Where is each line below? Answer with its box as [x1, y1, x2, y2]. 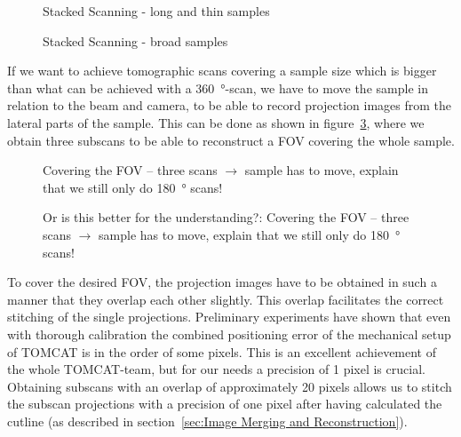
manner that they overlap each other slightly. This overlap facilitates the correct [7, 290, 444, 308]
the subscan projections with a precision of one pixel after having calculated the [7, 394, 442, 413]
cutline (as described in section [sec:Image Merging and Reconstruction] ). [7, 411, 408, 430]
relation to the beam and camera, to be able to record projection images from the [7, 96, 452, 115]
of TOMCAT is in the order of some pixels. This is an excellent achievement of [7, 342, 437, 361]
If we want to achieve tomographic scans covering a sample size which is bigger [7, 61, 437, 80]
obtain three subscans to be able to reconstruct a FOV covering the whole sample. [7, 131, 455, 149]
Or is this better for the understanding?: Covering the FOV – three [43, 208, 409, 226]
